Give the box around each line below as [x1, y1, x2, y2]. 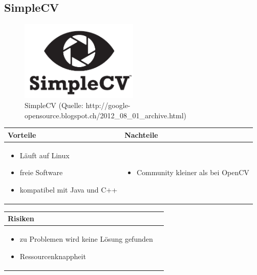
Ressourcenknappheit [19, 250, 86, 261]
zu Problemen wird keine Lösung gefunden [19, 234, 153, 244]
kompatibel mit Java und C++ [19, 184, 118, 195]
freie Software [19, 167, 63, 178]
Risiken [8, 213, 34, 224]
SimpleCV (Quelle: [25, 100, 83, 111]
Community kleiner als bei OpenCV [136, 167, 249, 178]
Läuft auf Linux [19, 150, 70, 160]
